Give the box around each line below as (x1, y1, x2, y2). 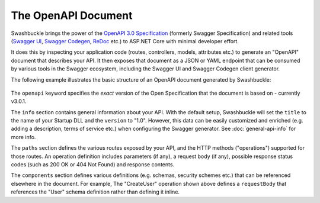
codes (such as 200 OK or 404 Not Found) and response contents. (11, 161, 175, 168)
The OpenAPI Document (11, 9, 133, 22)
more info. (11, 133, 36, 140)
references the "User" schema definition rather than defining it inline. (11, 188, 180, 195)
